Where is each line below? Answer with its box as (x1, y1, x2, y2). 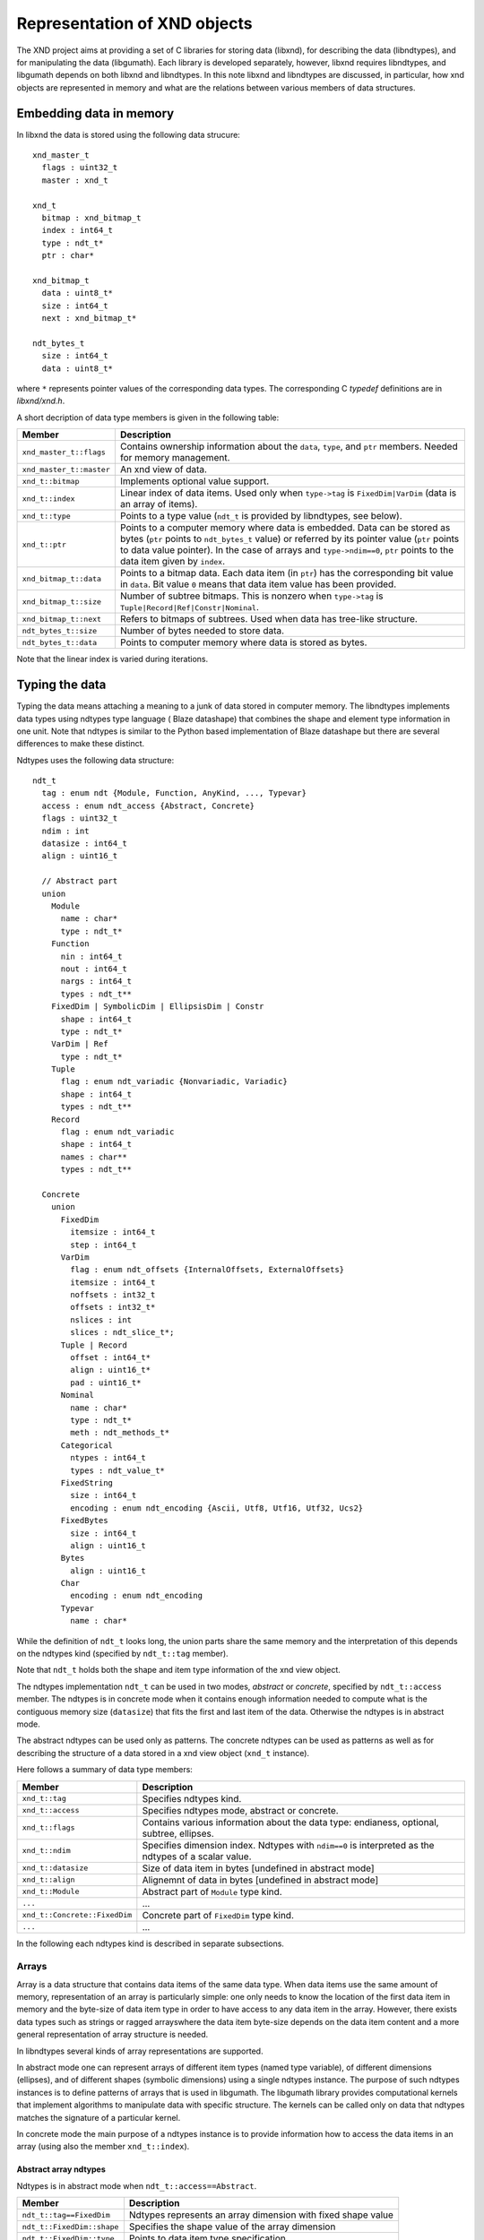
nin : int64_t (60, 951, 123, 961)
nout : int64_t (60, 963, 127, 974)
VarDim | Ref (50, 1039, 108, 1049)
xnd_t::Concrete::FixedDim (22, 1910, 133, 1920)
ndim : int (41, 825, 90, 836)
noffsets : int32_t (70, 1290, 156, 1300)
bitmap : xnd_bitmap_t (41, 212, 142, 223)
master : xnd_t (41, 175, 108, 185)
